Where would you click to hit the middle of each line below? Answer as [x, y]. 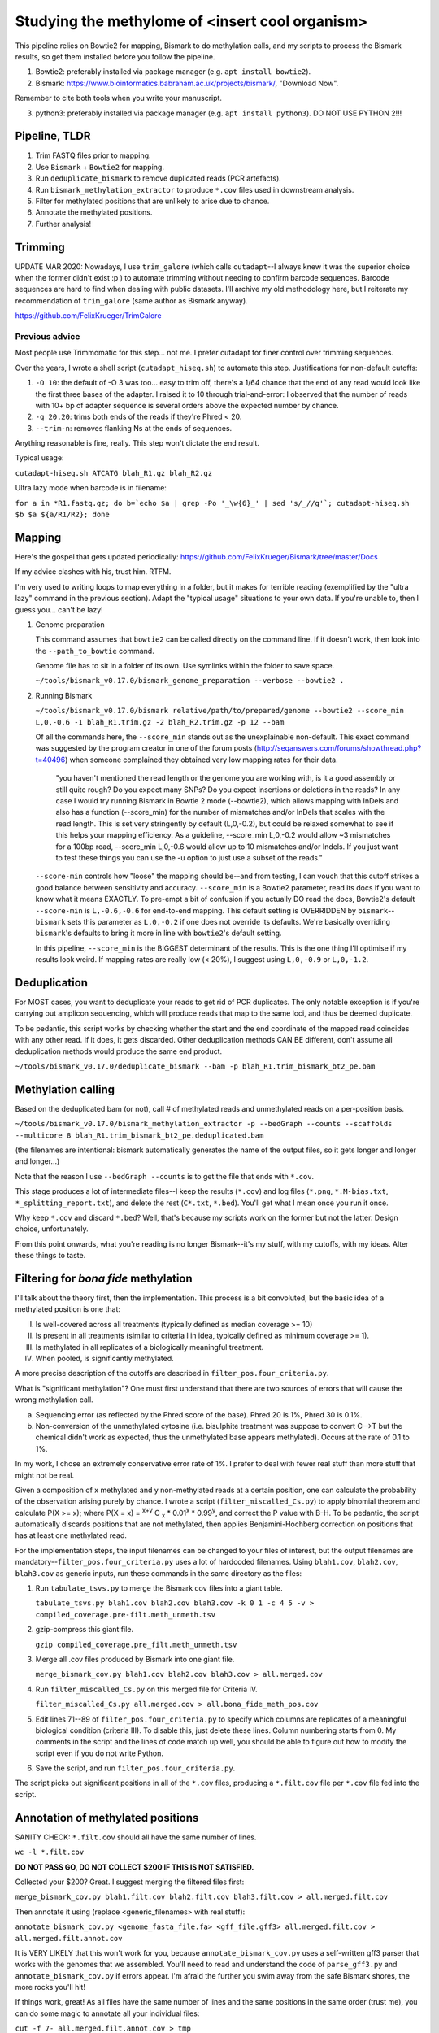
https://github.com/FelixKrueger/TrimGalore [88, 316]
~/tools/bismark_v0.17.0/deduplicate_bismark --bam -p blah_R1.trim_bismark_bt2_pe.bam [195, 1066]
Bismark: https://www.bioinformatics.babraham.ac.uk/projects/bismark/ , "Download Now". [187, 83]
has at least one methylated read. [71, 1535]
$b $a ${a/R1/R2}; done [62, 515]
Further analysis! [63, 224]
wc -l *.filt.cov [50, 1852]
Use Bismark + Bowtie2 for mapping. [100, 167]
